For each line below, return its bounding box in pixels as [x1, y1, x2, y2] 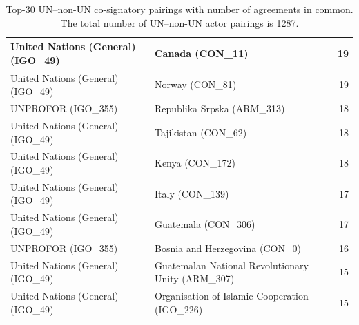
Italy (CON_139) [154, 186, 229, 200]
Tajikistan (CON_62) [154, 125, 247, 139]
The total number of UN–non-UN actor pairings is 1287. [60, 15, 299, 30]
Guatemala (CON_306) [154, 217, 255, 231]
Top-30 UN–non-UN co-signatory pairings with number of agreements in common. [6, 2, 353, 16]
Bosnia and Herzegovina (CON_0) [154, 240, 301, 255]
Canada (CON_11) [154, 45, 249, 60]
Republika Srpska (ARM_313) [154, 101, 285, 116]
